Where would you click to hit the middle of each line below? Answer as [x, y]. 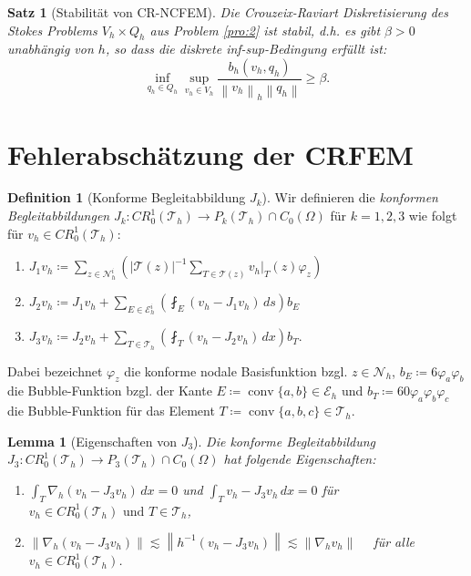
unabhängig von [51, 49]
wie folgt [433, 216]
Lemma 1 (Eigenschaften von [92, 441]
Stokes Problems [52, 30]
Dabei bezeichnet [55, 370]
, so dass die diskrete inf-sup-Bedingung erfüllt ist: [246, 49]
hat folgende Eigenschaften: [300, 459]
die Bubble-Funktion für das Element [111, 411]
